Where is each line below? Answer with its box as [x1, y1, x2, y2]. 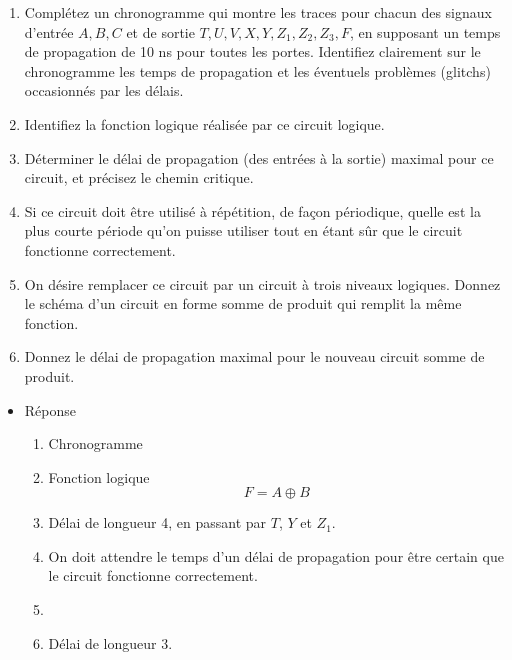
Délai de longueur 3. [48, 632, 173, 653]
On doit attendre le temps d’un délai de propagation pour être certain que [48, 545, 504, 566]
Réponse [24, 399, 77, 420]
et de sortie [126, 21, 195, 42]
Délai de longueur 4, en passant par [48, 512, 267, 533]
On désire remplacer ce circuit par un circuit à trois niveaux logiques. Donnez [24, 273, 501, 294]
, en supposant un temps [349, 21, 501, 42]
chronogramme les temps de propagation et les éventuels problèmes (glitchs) [24, 60, 491, 81]
